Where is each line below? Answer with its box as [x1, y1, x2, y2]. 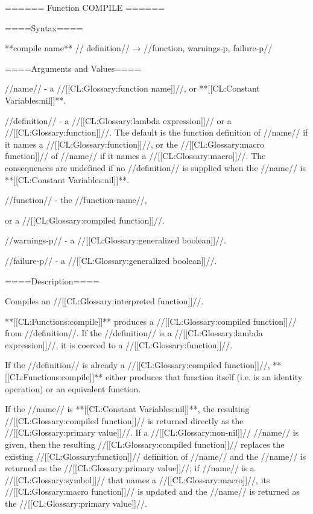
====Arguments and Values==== [5, 61, 141, 74]
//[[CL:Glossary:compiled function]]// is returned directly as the [5, 414, 244, 427]
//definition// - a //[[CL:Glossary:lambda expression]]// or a [5, 114, 232, 127]
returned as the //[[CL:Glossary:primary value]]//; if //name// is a [5, 462, 255, 474]
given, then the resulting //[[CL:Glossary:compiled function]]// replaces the [5, 438, 285, 451]
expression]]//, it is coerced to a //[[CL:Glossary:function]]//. [5, 338, 233, 351]
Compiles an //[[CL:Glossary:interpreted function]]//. [5, 295, 204, 307]
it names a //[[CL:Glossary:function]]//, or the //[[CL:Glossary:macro [5, 137, 265, 150]
